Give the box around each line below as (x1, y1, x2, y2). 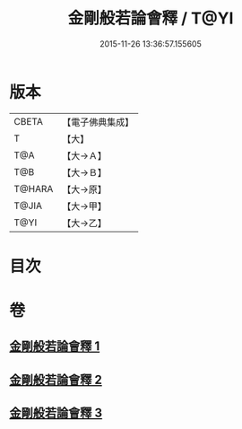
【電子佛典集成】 (62, 116, 134, 128)
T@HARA (13, 182, 54, 195)
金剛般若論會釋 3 (9, 406, 103, 421)
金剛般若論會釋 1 (9, 338, 100, 355)
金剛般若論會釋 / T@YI (67, 8, 234, 29)
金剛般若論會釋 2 (9, 372, 103, 387)
